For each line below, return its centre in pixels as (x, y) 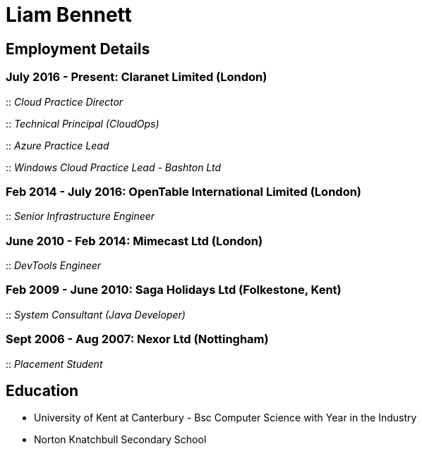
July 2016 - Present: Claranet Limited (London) (137, 77)
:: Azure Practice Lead (58, 145)
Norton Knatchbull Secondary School (120, 440)
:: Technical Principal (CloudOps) (83, 123)
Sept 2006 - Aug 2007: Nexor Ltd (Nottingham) (137, 339)
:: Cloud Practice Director (65, 101)
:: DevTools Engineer (54, 266)
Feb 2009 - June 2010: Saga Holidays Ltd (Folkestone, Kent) (174, 290)
